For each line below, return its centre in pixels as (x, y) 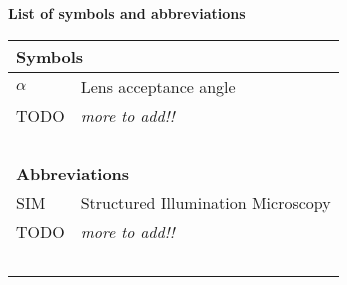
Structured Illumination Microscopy (205, 202)
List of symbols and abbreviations (127, 13)
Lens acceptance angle (158, 86)
